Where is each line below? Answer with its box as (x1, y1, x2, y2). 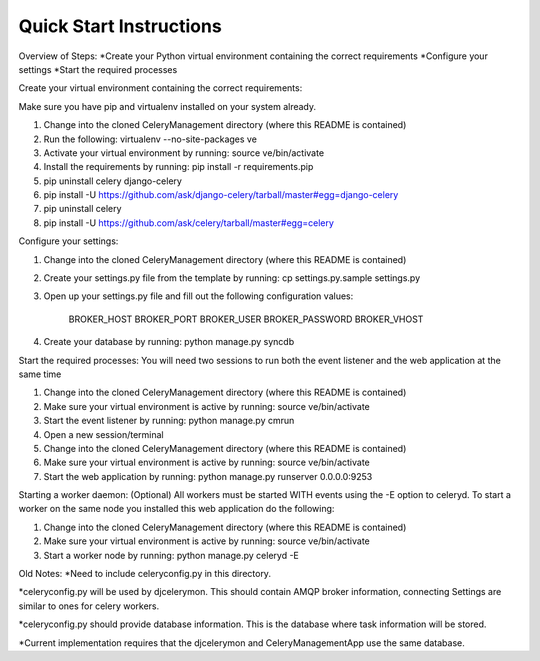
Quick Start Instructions (18, 15, 222, 37)
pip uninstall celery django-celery (43, 175, 182, 187)
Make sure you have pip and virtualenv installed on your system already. (18, 100, 317, 112)
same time (18, 368, 62, 380)
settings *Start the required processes (18, 63, 178, 75)
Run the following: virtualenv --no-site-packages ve (43, 133, 257, 145)
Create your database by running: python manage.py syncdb (43, 336, 295, 348)
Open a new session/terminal (43, 428, 164, 440)
